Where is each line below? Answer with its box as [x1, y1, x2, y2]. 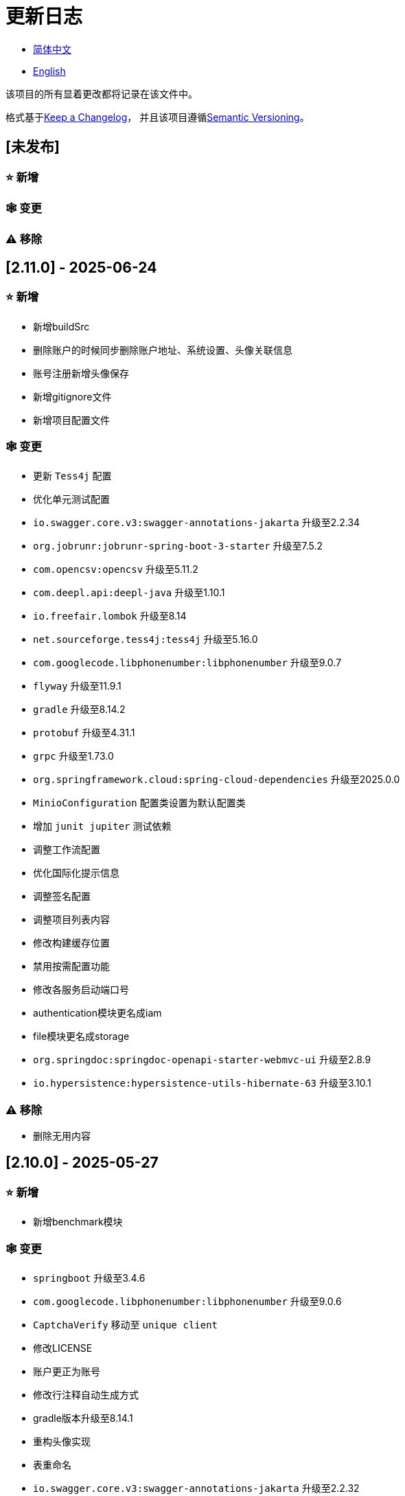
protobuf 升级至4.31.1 [33, 727, 135, 739]
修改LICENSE [33, 1342, 93, 1355]
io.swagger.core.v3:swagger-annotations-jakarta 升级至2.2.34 [33, 517, 360, 529]
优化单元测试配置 [33, 493, 110, 506]
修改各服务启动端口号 [33, 984, 129, 996]
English [33, 65, 66, 77]
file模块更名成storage [33, 1030, 130, 1043]
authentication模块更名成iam [33, 1007, 162, 1019]
